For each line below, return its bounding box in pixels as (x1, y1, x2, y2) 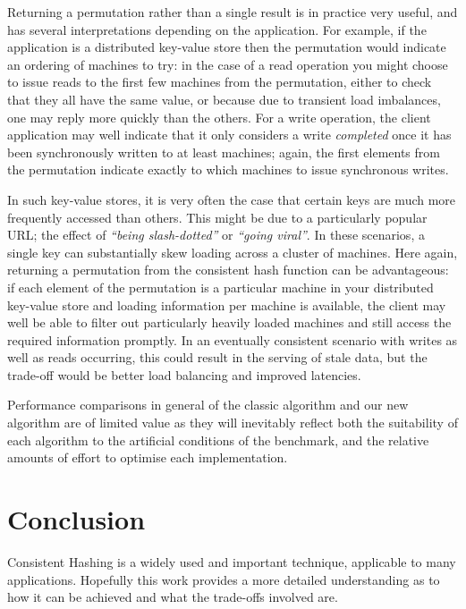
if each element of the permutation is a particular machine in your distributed (7, 277, 434, 296)
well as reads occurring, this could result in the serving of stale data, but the (7, 348, 428, 367)
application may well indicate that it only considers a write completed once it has (7, 125, 452, 144)
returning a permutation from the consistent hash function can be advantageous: (7, 260, 449, 279)
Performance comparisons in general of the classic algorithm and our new (7, 395, 409, 414)
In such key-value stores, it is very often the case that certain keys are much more (7, 190, 456, 208)
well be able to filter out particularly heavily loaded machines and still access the (7, 313, 452, 332)
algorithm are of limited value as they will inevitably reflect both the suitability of (7, 413, 458, 432)
